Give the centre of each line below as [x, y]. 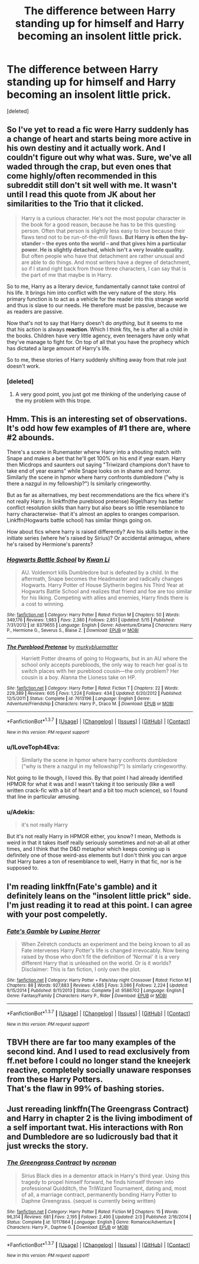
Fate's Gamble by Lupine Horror [53, 931]
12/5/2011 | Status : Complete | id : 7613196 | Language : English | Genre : [79, 699]
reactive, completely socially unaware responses [99, 1070]
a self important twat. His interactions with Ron [95, 1127]
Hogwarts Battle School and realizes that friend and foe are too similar [107, 592]
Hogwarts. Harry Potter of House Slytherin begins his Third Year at [102, 585]
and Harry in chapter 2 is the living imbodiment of [100, 1118]
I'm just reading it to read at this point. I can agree [99, 905]
